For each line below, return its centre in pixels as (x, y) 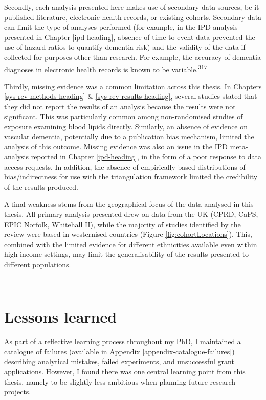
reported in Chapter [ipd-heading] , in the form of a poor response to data (146, 156)
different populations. (38, 264)
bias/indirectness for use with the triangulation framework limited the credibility (131, 177)
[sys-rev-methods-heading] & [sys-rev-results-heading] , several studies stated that (131, 96)
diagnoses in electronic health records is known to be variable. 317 (106, 68)
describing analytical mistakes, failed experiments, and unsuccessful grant (119, 361)
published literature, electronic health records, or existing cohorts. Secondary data (133, 17)
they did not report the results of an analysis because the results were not (120, 106)
